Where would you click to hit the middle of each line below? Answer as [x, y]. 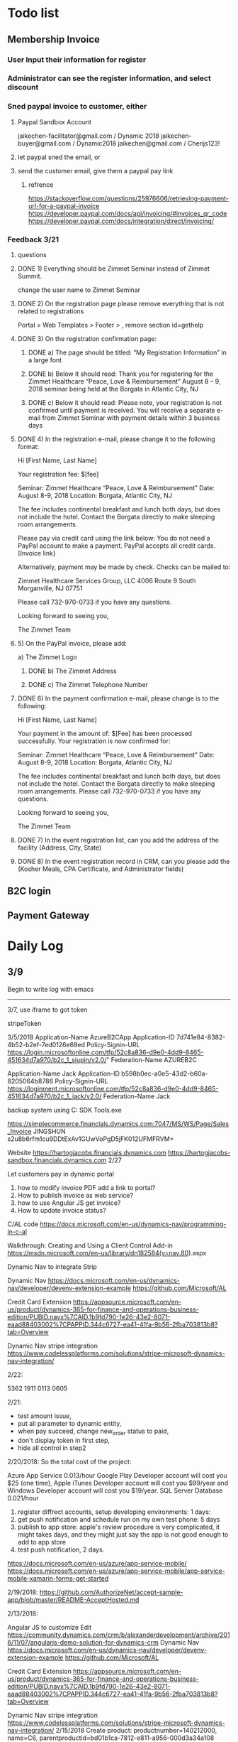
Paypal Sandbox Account [55, 121]
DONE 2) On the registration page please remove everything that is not [121, 304]
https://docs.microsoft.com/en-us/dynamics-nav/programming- [133, 1224]
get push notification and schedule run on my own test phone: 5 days [119, 1519]
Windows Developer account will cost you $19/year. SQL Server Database [115, 1491]
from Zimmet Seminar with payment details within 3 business [131, 418]
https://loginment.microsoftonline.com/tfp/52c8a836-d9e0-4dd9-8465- [113, 1088]
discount [23, 87]
